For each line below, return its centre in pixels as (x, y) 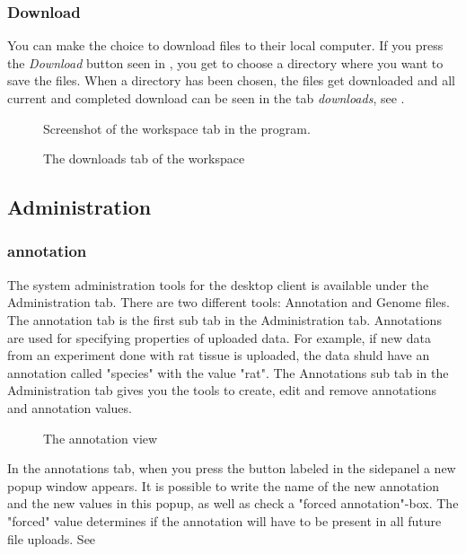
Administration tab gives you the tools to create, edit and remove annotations (222, 390)
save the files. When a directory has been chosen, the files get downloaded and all (231, 80)
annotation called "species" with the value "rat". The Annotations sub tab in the (228, 372)
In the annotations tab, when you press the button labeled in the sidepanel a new (232, 468)
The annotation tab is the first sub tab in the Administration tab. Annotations (224, 319)
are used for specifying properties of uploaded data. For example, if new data (219, 337)
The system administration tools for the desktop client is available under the (218, 284)
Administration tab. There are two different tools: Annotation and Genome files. (229, 302)
